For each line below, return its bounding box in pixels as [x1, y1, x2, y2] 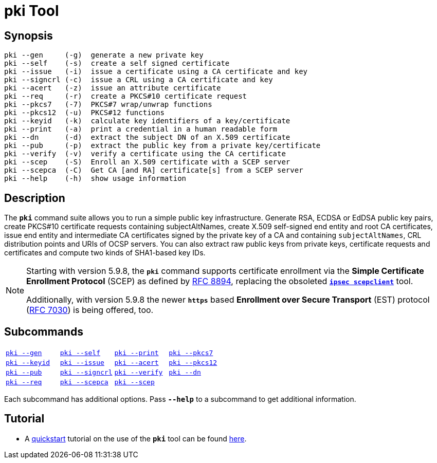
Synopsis [4, 29, 53, 42]
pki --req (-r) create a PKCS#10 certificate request [4, 92, 247, 101]
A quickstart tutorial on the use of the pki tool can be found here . [25, 434, 247, 443]
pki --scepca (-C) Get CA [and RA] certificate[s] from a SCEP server [4, 166, 303, 175]
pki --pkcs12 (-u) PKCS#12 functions [4, 108, 165, 117]
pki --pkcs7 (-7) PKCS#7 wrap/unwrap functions [4, 100, 212, 109]
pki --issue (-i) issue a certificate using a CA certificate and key [4, 67, 308, 76]
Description [4, 191, 65, 205]
